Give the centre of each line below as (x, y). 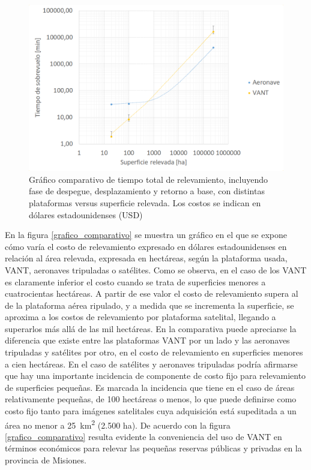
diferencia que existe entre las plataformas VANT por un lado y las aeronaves (147, 340)
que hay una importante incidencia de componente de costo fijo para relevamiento (155, 376)
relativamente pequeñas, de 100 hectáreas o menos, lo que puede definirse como (151, 399)
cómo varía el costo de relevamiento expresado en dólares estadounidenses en (146, 246)
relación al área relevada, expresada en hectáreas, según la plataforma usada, (146, 258)
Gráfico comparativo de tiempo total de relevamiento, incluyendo (149, 179)
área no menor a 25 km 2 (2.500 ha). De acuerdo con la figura (118, 424)
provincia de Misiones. (46, 460)
